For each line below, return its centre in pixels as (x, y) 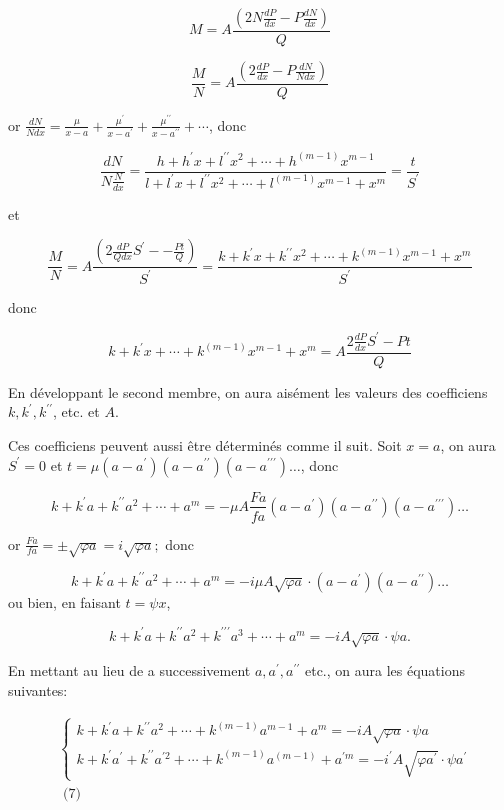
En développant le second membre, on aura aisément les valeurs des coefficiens (248, 391)
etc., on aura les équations (385, 670)
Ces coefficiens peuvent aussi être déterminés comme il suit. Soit (205, 444)
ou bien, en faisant (64, 601)
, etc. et (76, 411)
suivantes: (38, 689)
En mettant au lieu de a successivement (129, 670)
